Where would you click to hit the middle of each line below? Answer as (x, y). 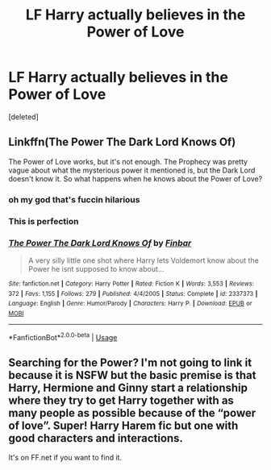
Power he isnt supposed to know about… (96, 268)
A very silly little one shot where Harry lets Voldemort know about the (144, 260)
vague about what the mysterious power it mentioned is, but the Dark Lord (132, 170)
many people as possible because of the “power (132, 413)
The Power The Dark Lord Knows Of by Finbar (100, 243)
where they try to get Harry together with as (121, 400)
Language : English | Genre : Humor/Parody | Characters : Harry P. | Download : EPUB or (130, 304)
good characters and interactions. (96, 438)
